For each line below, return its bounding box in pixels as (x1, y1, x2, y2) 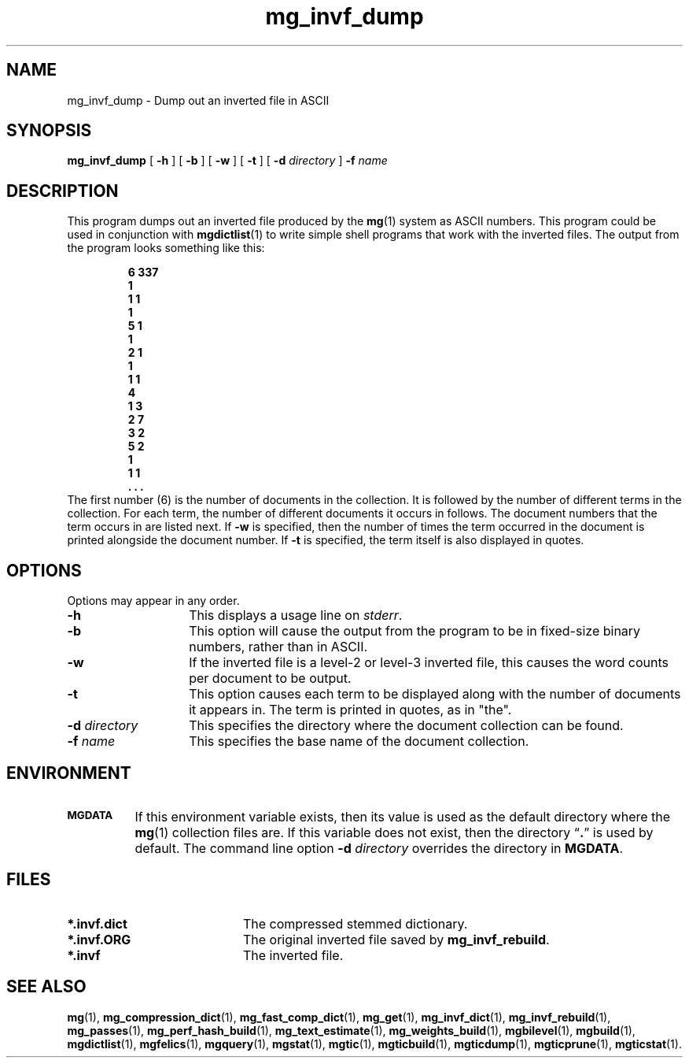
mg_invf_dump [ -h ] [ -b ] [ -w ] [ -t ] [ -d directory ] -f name (67, 154, 388, 168)
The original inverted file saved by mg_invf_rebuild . (242, 931, 550, 947)
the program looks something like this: (67, 241, 265, 255)
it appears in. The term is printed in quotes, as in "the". (189, 702, 512, 718)
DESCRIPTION (6, 180, 119, 201)
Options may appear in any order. (67, 594, 240, 608)
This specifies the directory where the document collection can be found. (189, 717, 624, 734)
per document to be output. (189, 670, 352, 687)
